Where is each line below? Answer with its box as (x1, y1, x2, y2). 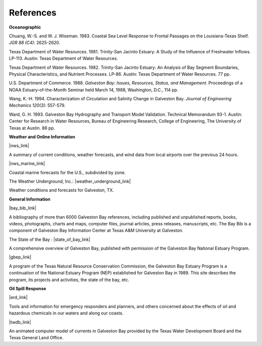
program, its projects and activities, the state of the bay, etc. (9, 277, 130, 283)
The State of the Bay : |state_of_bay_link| (9, 236, 91, 242)
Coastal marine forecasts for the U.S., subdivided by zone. (9, 170, 126, 175)
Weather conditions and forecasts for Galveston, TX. (9, 187, 114, 193)
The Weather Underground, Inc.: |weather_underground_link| (9, 178, 131, 184)
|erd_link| (9, 295, 28, 300)
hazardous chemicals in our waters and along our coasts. (9, 310, 124, 316)
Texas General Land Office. (9, 335, 64, 341)
